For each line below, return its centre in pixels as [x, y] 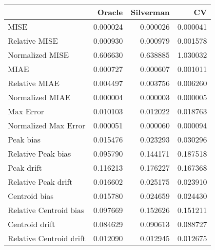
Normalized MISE [39, 55]
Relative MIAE [34, 83]
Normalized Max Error [47, 125]
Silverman [150, 12]
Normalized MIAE [39, 97]
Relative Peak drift [40, 182]
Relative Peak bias [39, 153]
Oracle [110, 12]
